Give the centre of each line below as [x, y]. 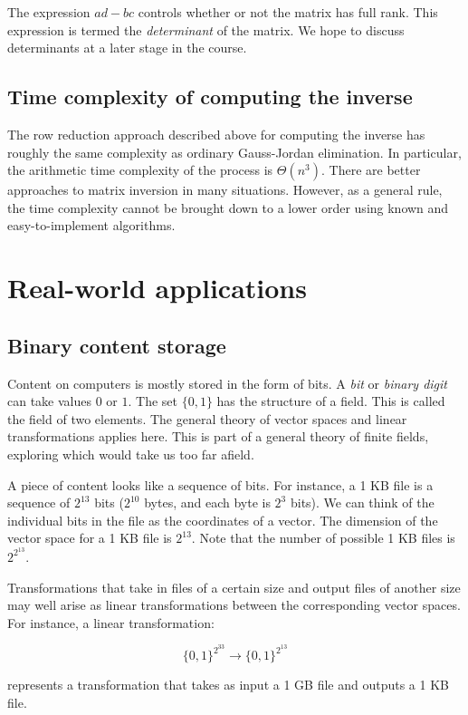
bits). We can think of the [362, 502]
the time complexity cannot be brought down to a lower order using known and [228, 207]
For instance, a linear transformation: [111, 622]
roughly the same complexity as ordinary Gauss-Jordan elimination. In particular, [234, 152]
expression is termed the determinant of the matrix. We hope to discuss [206, 29]
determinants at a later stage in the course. [127, 48]
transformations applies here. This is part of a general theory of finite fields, [218, 436]
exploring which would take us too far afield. [131, 454]
